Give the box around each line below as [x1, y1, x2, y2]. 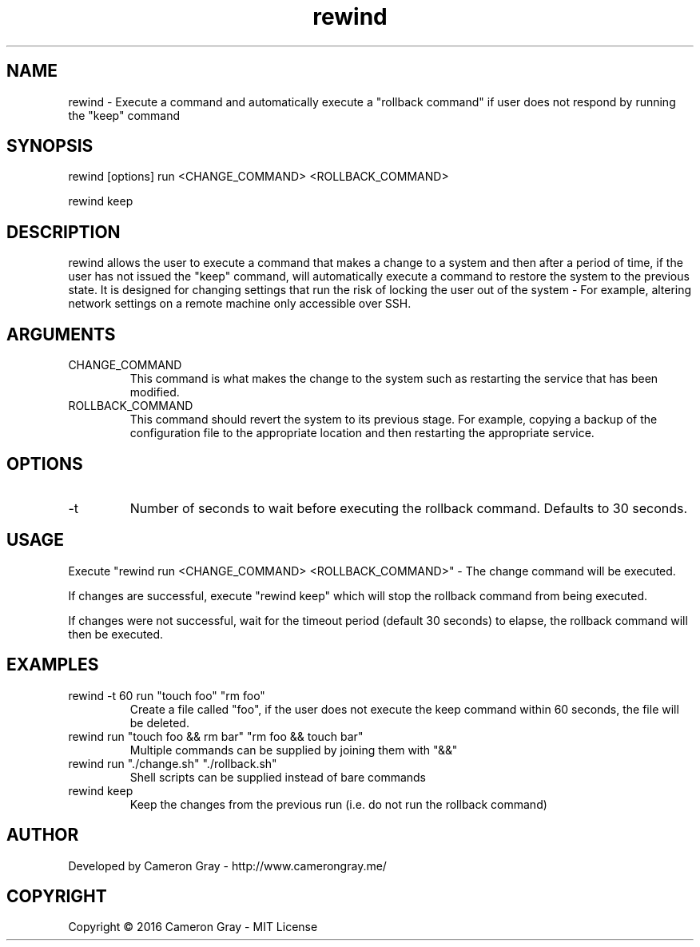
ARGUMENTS [6, 324, 116, 344]
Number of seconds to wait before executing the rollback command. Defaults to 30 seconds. [129, 499, 688, 516]
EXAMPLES [6, 655, 99, 675]
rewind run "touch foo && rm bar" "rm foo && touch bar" [68, 729, 364, 743]
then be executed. [68, 627, 164, 641]
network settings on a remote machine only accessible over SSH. [68, 296, 412, 311]
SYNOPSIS [6, 136, 93, 157]
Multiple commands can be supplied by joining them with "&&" [129, 742, 458, 757]
